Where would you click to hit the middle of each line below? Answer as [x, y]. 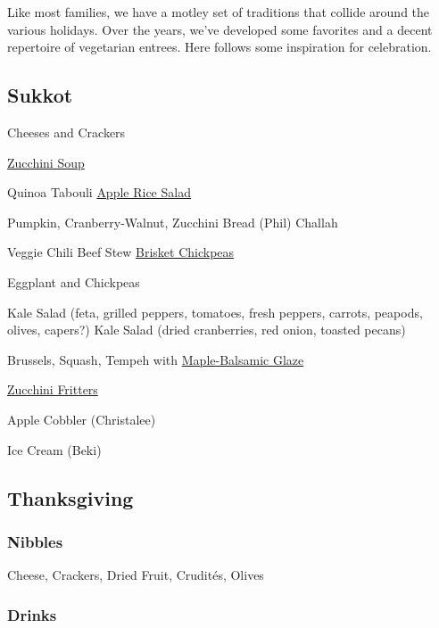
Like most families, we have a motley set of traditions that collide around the [219, 12]
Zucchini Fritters [53, 389]
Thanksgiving [70, 497]
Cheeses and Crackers [66, 132]
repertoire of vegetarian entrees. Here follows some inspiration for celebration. [219, 47]
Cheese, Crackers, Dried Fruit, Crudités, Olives [136, 575]
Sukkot [40, 95]
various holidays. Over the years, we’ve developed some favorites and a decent [220, 29]
